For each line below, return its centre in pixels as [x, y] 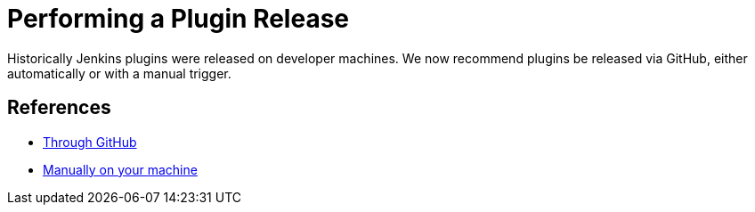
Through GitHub [90, 142]
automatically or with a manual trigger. [119, 73]
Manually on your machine [120, 169]
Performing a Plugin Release [179, 19]
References [59, 108]
